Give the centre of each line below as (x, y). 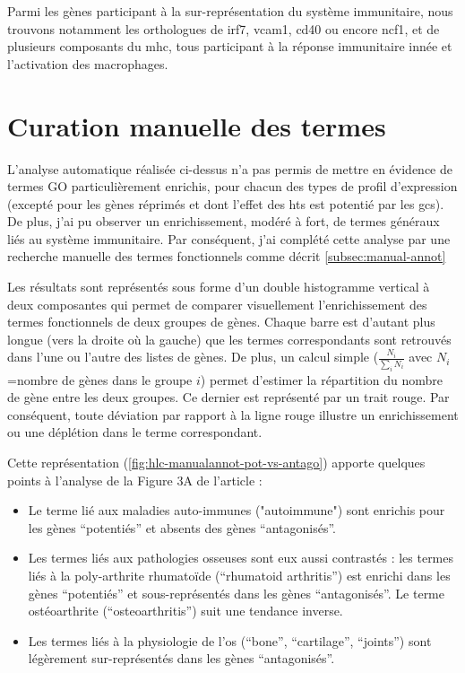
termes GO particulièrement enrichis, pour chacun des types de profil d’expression (232, 186)
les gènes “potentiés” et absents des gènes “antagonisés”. (182, 527)
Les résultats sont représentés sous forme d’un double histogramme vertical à (219, 287)
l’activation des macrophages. (88, 63)
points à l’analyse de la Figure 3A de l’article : (135, 480)
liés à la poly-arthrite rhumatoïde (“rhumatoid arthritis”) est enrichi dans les (239, 576)
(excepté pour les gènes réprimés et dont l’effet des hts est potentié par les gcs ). (226, 203)
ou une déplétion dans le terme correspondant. (135, 432)
